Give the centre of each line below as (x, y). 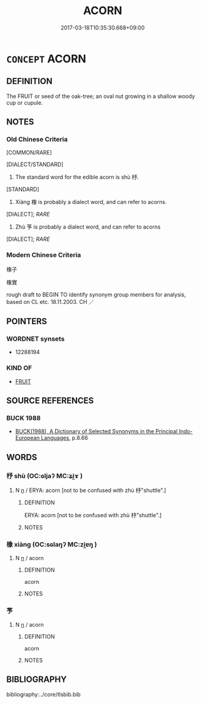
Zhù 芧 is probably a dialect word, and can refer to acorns (88, 227)
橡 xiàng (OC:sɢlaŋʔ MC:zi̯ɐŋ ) (52, 545)
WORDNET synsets (36, 339)
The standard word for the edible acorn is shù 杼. (77, 177)
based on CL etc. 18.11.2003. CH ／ (50, 301)
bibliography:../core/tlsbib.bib (44, 694)
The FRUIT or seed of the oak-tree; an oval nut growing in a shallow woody (101, 96)
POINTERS (27, 321)
